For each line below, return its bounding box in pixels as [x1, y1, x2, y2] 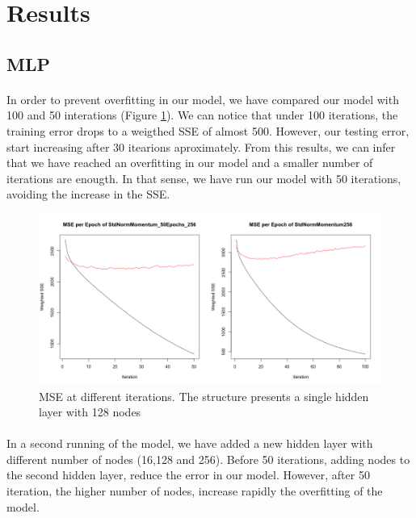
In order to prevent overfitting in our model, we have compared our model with [6, 90, 399, 107]
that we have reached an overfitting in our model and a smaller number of [6, 154, 373, 171]
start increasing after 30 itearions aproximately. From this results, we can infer [6, 138, 396, 155]
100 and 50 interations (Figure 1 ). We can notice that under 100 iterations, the [6, 107, 398, 123]
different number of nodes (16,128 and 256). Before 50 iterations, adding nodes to [6, 450, 410, 467]
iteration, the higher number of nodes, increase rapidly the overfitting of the [6, 482, 383, 499]
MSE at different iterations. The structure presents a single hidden [39, 387, 369, 404]
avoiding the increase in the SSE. [6, 186, 170, 203]
